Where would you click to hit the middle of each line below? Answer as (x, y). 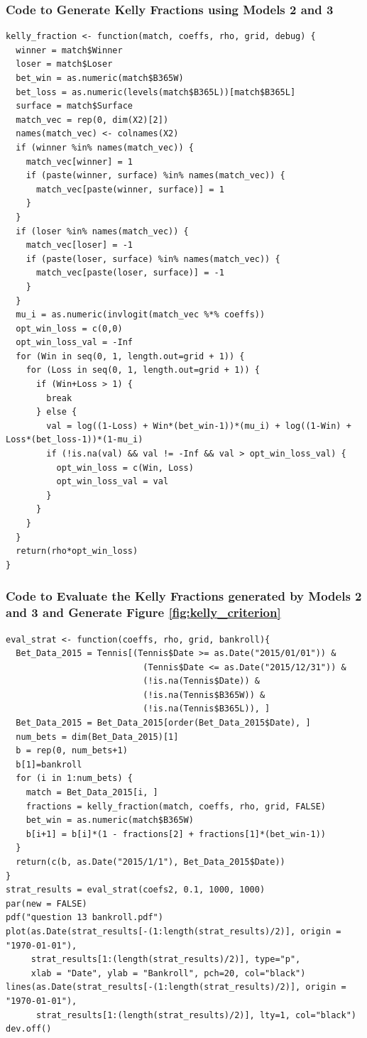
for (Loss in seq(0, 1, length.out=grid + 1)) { (143, 370)
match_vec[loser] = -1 (79, 245)
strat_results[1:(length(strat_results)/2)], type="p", (166, 960)
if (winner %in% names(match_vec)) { (105, 147)
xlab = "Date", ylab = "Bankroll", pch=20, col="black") (168, 973)
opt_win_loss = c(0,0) (69, 328)
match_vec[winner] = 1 (79, 162)
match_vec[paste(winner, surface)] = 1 (130, 189)
